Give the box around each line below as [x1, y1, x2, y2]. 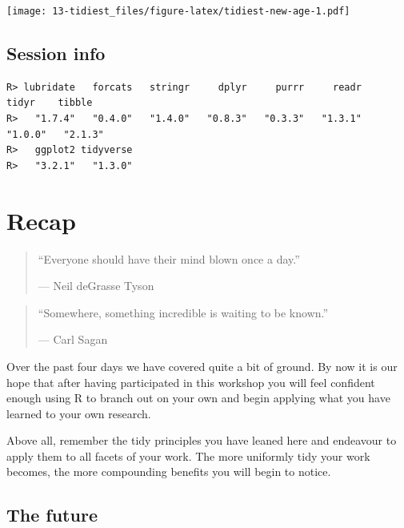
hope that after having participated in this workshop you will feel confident [6, 373, 375, 390]
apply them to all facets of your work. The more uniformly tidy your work [6, 447, 370, 464]
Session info [6, 41, 106, 66]
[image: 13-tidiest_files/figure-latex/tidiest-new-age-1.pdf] [6, 6, 350, 17]
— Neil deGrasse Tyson [38, 277, 154, 294]
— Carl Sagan [38, 331, 108, 348]
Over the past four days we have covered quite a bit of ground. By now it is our [6, 357, 398, 374]
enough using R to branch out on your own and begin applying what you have [6, 389, 390, 406]
